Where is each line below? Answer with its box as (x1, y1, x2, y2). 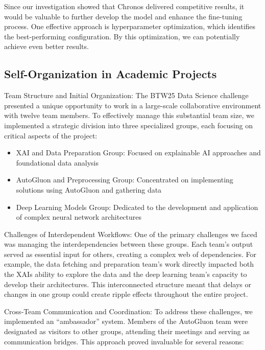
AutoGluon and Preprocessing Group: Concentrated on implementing (16, 174, 233, 185)
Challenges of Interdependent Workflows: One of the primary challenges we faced (4, 228, 257, 239)
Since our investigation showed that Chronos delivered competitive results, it (4, 1, 245, 11)
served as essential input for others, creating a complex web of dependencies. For (4, 248, 256, 259)
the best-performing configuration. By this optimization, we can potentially (4, 31, 240, 41)
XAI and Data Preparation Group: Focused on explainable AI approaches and (16, 147, 261, 158)
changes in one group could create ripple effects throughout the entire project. (4, 289, 248, 299)
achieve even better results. (4, 41, 89, 52)
